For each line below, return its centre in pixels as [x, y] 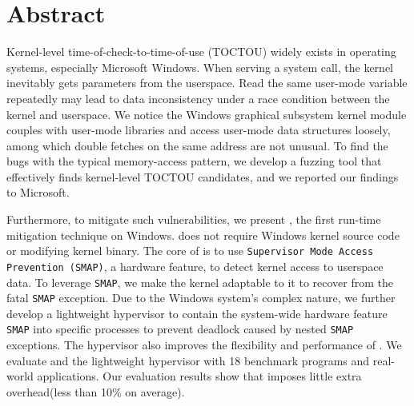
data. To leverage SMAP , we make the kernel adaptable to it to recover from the [200, 282]
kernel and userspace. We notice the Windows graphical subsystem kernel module [207, 114]
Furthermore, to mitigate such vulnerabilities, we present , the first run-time [194, 219]
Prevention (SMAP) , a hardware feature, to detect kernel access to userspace [195, 266]
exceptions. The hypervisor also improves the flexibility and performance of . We [204, 345]
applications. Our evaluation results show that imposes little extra [199, 376]
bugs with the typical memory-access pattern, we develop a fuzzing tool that [194, 161]
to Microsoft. [38, 192]
